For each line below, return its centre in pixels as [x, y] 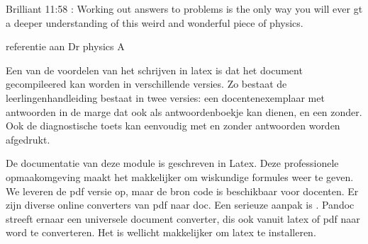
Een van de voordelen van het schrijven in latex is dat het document [154, 70]
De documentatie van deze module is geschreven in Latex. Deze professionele [172, 163]
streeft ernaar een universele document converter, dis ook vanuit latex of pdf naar [183, 218]
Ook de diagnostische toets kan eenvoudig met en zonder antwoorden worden [173, 126]
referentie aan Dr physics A [65, 46]
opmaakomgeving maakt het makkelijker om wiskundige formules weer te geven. [180, 176]
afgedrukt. [28, 139]
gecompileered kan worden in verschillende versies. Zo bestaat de [146, 84]
